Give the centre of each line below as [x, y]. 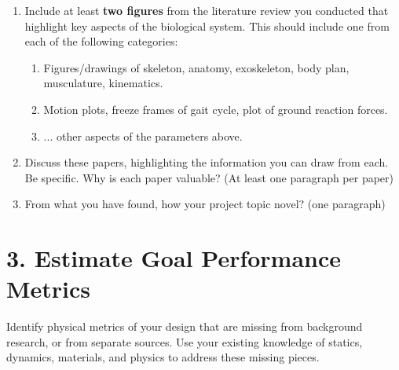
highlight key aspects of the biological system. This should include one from [207, 26]
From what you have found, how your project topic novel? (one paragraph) [205, 204]
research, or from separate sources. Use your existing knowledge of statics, [185, 341]
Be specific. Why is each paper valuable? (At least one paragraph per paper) [209, 177]
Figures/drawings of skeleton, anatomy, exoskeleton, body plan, [196, 67]
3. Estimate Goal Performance [174, 258]
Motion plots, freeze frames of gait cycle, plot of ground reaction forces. [216, 109]
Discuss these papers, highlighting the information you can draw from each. [207, 162]
